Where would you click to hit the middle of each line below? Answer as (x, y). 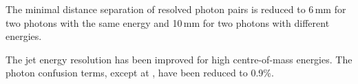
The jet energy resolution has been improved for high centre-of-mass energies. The (179, 59)
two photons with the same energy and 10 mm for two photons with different (168, 22)
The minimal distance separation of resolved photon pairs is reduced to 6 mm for (176, 9)
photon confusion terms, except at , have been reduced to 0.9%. (140, 73)
